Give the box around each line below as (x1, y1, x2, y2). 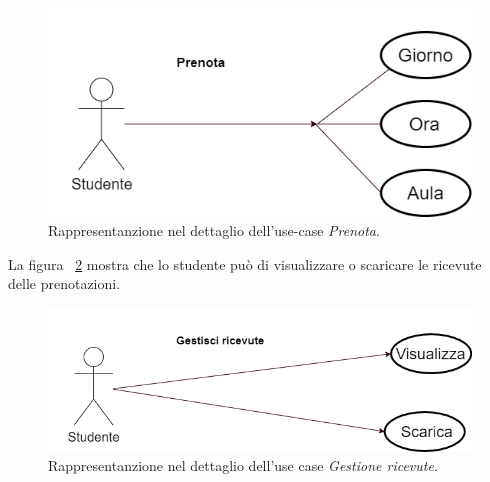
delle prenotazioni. (8, 273, 121, 294)
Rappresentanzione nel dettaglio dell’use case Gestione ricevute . (48, 455, 438, 476)
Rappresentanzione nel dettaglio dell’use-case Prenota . (48, 220, 380, 241)
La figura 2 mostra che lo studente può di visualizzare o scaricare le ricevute (8, 253, 482, 274)
